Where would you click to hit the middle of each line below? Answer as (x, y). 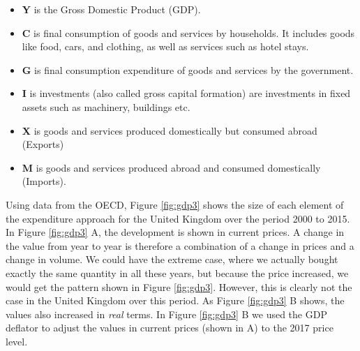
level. (17, 341)
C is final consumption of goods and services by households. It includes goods (188, 32)
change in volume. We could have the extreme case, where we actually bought (172, 259)
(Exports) (43, 144)
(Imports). (44, 181)
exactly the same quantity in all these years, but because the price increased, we (177, 272)
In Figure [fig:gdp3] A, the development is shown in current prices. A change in (175, 232)
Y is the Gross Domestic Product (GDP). (111, 9)
